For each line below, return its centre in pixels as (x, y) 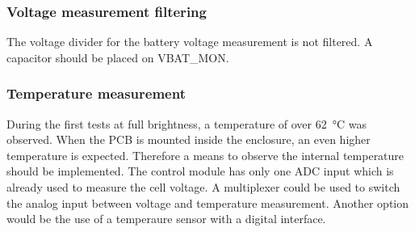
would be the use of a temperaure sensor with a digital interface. (166, 219)
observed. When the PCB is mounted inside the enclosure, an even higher (189, 139)
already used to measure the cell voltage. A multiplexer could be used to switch (203, 187)
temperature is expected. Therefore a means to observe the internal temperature (205, 155)
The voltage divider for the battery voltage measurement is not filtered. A (190, 42)
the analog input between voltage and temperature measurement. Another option (208, 202)
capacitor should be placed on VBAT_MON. (118, 57)
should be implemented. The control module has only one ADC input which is (200, 171)
